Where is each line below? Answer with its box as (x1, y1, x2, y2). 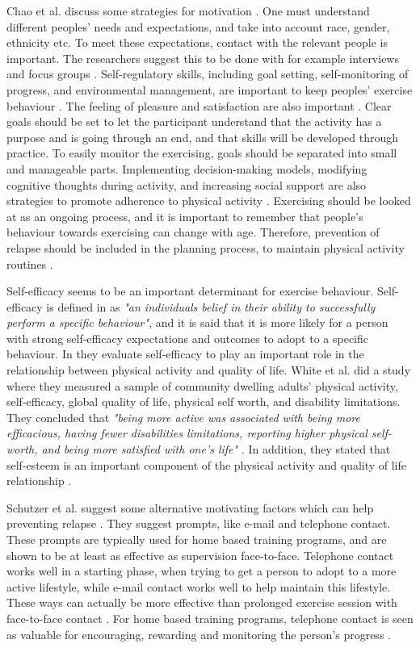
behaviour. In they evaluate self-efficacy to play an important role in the (6, 345, 364, 362)
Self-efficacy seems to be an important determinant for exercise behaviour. (6, 282, 374, 299)
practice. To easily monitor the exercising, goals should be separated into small (6, 144, 397, 161)
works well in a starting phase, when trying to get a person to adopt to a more (6, 562, 397, 579)
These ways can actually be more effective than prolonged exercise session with (6, 594, 397, 611)
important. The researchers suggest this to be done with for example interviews (6, 49, 399, 66)
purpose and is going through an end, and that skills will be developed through (6, 128, 399, 145)
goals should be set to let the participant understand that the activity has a (6, 113, 382, 130)
